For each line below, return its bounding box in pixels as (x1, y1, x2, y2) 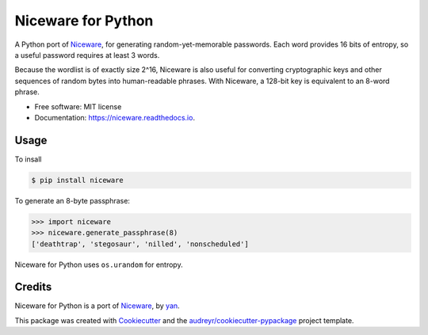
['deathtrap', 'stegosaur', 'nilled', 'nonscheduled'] (31, 239, 249, 249)
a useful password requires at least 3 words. (14, 50, 160, 59)
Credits (14, 280, 52, 294)
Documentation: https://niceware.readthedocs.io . (34, 112, 196, 122)
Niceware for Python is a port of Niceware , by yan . (14, 301, 180, 310)
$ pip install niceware (31, 175, 124, 185)
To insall (14, 154, 42, 164)
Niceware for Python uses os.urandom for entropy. (14, 260, 183, 269)
